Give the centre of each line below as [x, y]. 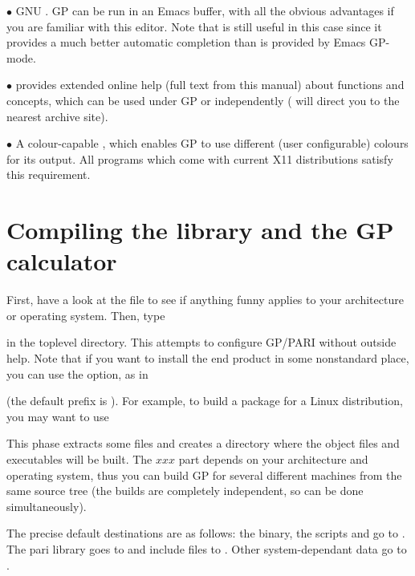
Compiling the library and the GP [200, 230]
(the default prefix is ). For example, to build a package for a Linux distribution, [205, 401]
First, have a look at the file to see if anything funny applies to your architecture [205, 300]
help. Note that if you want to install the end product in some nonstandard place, [208, 358]
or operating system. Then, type [86, 315]
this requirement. [49, 174]
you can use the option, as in [77, 373]
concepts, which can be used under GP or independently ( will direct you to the [203, 100]
